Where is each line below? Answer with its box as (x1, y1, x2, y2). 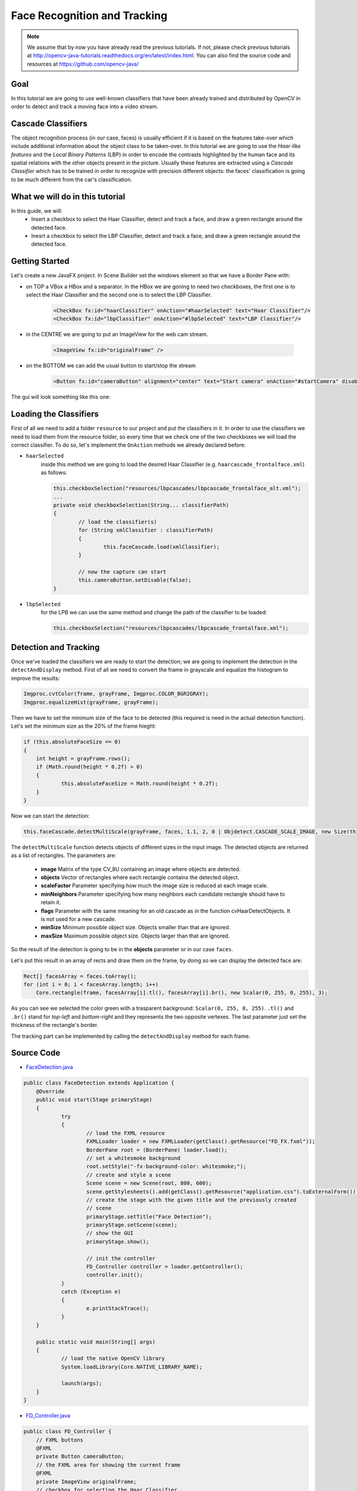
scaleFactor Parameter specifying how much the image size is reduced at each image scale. (40, 882, 268, 889)
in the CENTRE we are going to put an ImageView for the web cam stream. (26, 331, 208, 338)
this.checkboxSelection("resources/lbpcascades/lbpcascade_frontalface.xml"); (53, 625, 289, 632)
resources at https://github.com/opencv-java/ (27, 60, 139, 67)
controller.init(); (86, 1272, 143, 1279)
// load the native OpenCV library (61, 1355, 165, 1362)
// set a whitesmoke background (86, 1155, 181, 1161)
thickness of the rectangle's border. (11, 1022, 99, 1029)
